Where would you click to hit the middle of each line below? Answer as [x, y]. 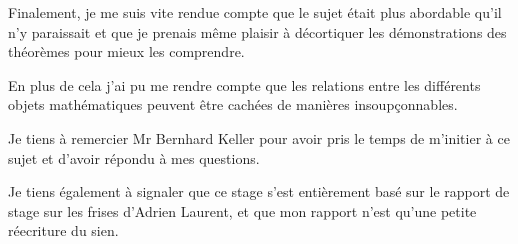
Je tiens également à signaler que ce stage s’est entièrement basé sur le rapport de [259, 191]
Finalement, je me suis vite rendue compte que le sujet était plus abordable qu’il [255, 12]
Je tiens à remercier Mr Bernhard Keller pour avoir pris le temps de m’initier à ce [259, 137]
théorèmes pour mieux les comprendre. [126, 51]
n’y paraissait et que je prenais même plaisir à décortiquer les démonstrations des [257, 31]
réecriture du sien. [63, 230]
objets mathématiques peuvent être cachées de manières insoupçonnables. [233, 104]
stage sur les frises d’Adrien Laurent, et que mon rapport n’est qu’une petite [242, 210]
